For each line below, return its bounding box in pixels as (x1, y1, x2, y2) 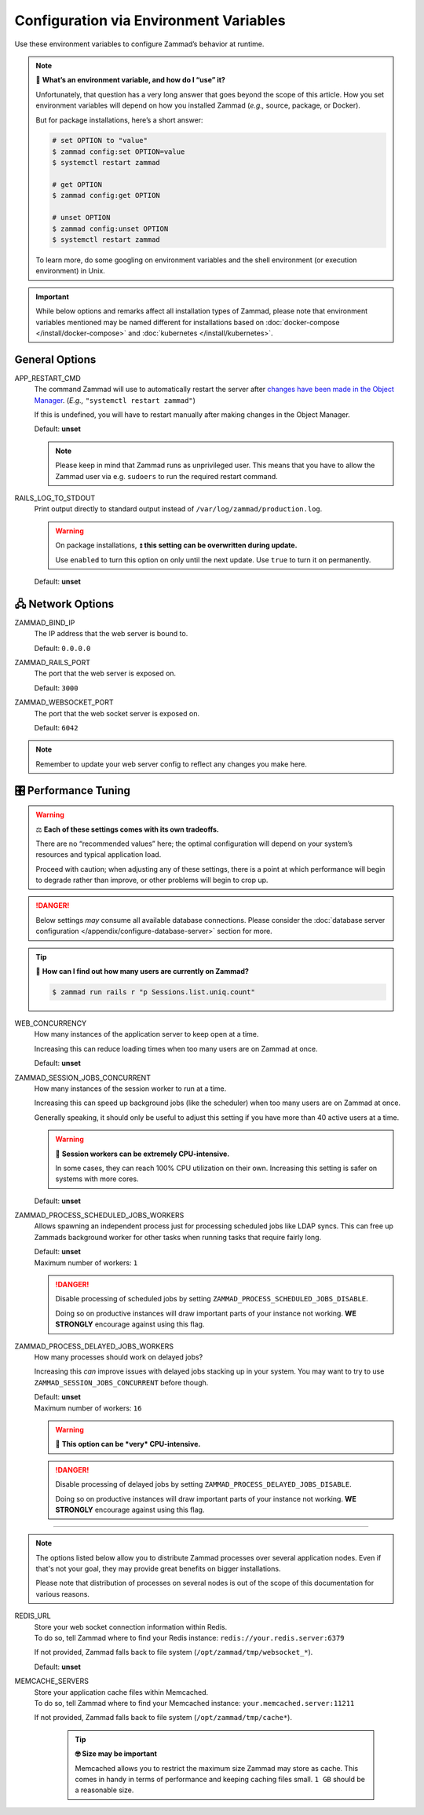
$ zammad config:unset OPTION (52, 224, 169, 233)
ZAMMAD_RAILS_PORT (14, 658, 90, 667)
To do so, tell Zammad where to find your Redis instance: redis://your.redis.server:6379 (34, 1634, 345, 1643)
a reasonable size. (75, 1785, 134, 1795)
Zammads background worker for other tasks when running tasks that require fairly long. (34, 1232, 322, 1242)
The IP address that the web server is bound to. (34, 629, 188, 639)
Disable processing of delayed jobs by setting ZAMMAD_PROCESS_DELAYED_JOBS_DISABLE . (55, 1480, 353, 1489)
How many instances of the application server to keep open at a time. (34, 1030, 259, 1039)
